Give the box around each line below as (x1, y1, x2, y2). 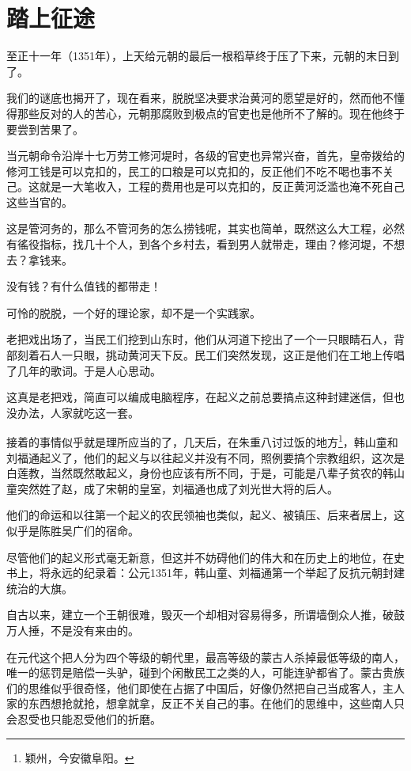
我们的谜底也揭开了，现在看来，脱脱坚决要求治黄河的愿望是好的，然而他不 (6, 89, 394, 106)
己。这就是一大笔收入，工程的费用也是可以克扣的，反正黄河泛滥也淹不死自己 (6, 178, 405, 195)
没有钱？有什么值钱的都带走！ (6, 278, 161, 294)
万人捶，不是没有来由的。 (6, 622, 139, 638)
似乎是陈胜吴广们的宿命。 (6, 522, 139, 539)
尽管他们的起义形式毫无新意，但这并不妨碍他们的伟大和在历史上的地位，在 (6, 549, 394, 565)
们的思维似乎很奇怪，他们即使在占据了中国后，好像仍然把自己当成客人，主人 (6, 679, 405, 696)
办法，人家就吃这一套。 (17, 404, 139, 420)
